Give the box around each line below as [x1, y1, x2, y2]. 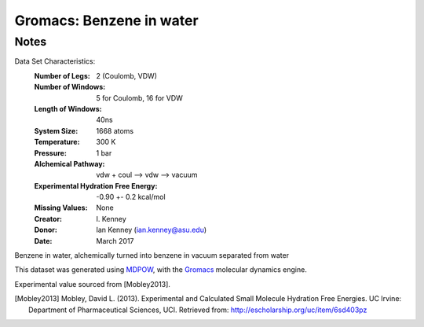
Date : [34, 236, 53, 245]
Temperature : [34, 138, 80, 147]
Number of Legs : [34, 71, 90, 80]
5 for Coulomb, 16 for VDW [96, 93, 184, 102]
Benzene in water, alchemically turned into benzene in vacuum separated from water [14, 251, 290, 260]
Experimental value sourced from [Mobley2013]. [14, 279, 170, 288]
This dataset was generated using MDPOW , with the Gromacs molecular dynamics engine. [14, 265, 308, 274]
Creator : [34, 214, 63, 223]
